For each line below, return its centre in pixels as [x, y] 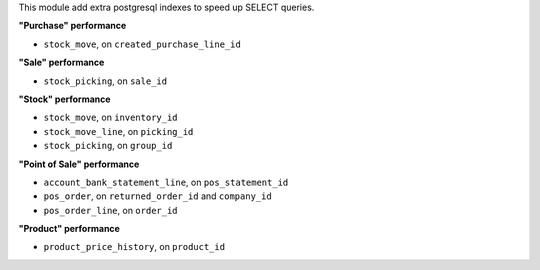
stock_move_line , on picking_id [118, 131]
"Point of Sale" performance [79, 164]
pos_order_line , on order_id [111, 210]
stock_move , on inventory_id [111, 117]
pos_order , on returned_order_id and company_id [157, 196]
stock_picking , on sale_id [105, 81]
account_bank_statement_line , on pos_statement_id [166, 182]
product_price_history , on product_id [134, 247]
